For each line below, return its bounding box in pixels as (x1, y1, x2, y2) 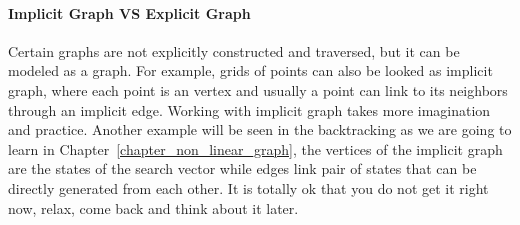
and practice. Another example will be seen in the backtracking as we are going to (8, 119, 512, 140)
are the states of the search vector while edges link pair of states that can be (8, 158, 477, 179)
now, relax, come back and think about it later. (8, 197, 299, 218)
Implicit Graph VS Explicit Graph (8, 2, 251, 23)
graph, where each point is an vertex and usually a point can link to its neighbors (8, 79, 508, 100)
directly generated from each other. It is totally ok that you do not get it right (8, 177, 489, 198)
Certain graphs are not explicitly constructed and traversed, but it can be (8, 40, 460, 61)
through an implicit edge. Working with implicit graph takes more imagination (8, 99, 491, 120)
